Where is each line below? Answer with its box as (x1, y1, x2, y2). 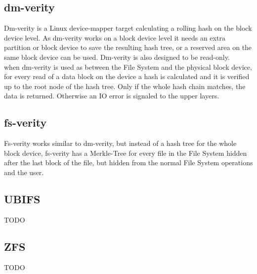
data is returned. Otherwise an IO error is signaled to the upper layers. (4, 91, 219, 101)
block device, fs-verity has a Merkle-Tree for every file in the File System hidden (4, 147, 247, 158)
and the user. (4, 167, 44, 177)
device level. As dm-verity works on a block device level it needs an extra (4, 32, 225, 43)
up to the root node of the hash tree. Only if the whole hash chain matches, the (4, 81, 246, 91)
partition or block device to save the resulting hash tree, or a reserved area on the (4, 42, 252, 52)
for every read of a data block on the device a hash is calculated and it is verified (4, 71, 250, 82)
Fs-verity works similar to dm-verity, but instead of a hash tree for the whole (4, 138, 237, 148)
